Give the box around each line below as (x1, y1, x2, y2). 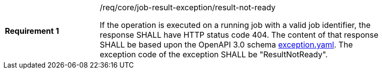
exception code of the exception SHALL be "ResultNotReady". (100, 49, 328, 59)
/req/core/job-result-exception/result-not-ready (100, 2, 276, 12)
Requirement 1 (5, 26, 59, 36)
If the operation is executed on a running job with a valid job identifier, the (100, 20, 371, 30)
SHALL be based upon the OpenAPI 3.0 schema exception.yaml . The (100, 40, 353, 49)
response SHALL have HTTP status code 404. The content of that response (100, 30, 379, 40)
